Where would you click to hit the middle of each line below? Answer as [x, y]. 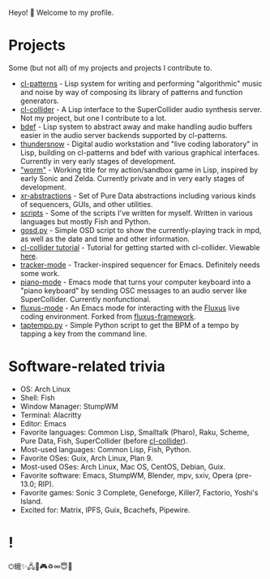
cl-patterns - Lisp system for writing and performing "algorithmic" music [141, 83]
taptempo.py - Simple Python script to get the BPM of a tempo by [129, 325]
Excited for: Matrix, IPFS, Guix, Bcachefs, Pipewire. [105, 510]
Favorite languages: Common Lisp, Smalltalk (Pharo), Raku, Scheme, [135, 432]
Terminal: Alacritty [51, 415]
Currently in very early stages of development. [98, 161]
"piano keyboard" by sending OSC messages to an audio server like [133, 290]
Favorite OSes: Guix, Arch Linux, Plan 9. [86, 458]
